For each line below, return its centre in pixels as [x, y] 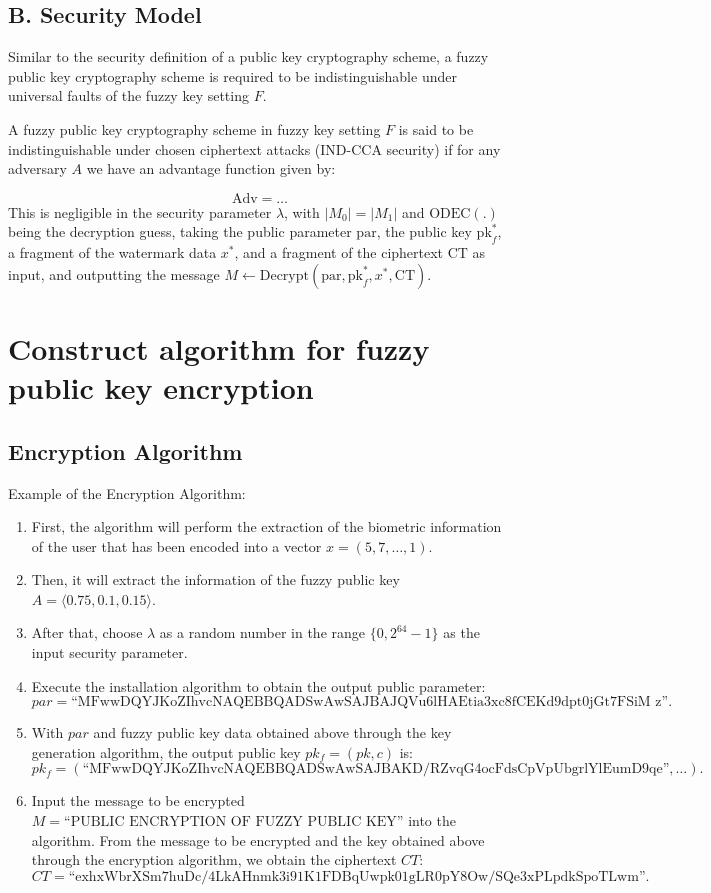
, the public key [424, 231]
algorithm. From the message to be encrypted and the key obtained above [258, 839]
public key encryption [161, 387]
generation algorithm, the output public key [166, 751]
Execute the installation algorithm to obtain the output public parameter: [258, 685]
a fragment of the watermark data [112, 252]
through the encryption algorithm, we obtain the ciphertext [214, 859]
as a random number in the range [262, 632]
